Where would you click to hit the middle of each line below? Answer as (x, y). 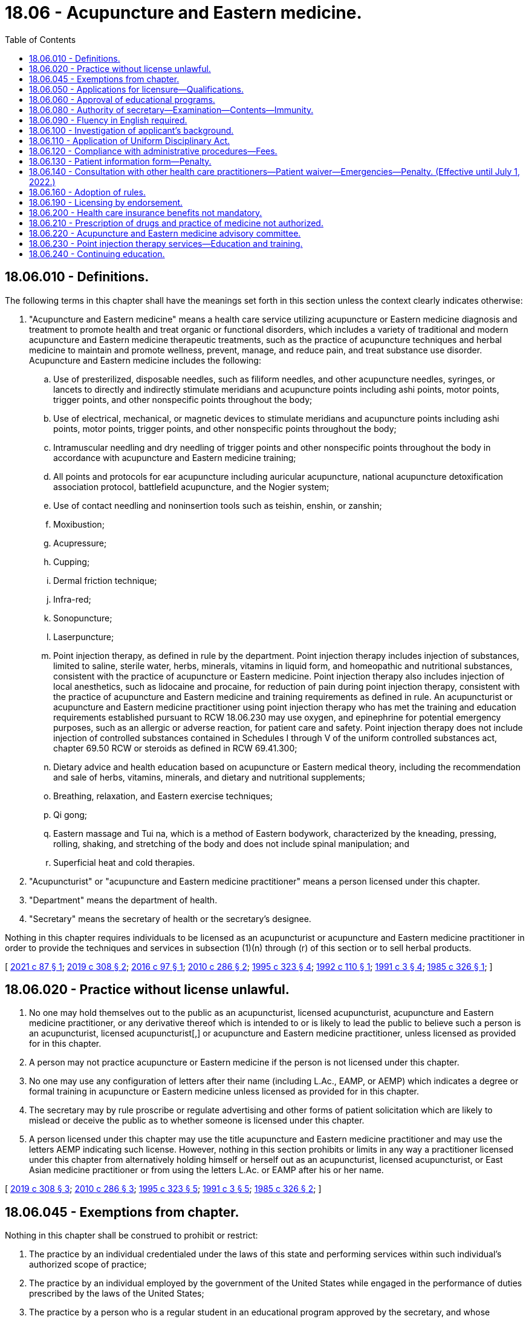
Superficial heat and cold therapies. (124, 862)
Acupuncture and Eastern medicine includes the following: (145, 360)
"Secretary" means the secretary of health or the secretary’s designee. (170, 918)
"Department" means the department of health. (123, 900)
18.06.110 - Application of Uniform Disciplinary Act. (130, 140)
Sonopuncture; (83, 618)
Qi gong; (70, 814)
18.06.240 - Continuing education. (97, 254)
